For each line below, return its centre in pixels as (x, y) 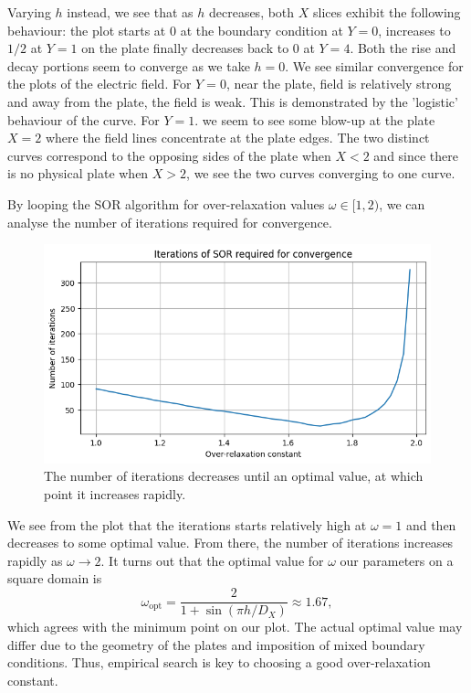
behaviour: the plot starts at (87, 30)
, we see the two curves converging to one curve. (321, 173)
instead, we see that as (130, 12)
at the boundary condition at (262, 30)
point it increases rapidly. (115, 494)
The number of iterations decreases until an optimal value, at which (234, 476)
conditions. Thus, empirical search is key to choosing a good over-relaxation (219, 662)
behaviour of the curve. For (84, 119)
